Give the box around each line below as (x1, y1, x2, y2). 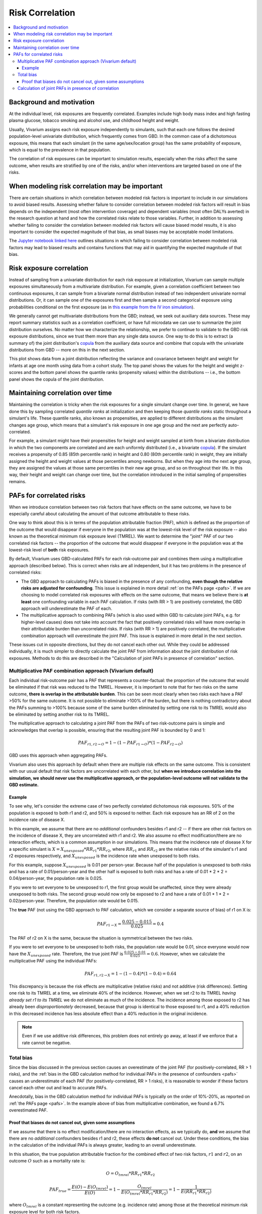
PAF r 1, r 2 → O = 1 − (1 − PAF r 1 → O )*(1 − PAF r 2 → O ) (78, 740, 183, 746)
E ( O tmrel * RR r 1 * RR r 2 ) (121, 1189, 168, 1196)
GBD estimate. (9, 782, 39, 788)
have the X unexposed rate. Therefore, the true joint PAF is (9, 951, 123, 958)
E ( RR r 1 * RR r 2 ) (180, 1189, 212, 1196)
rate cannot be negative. (22, 1040, 71, 1045)
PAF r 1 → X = (97, 921, 122, 927)
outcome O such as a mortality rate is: (9, 1158, 86, 1164)
